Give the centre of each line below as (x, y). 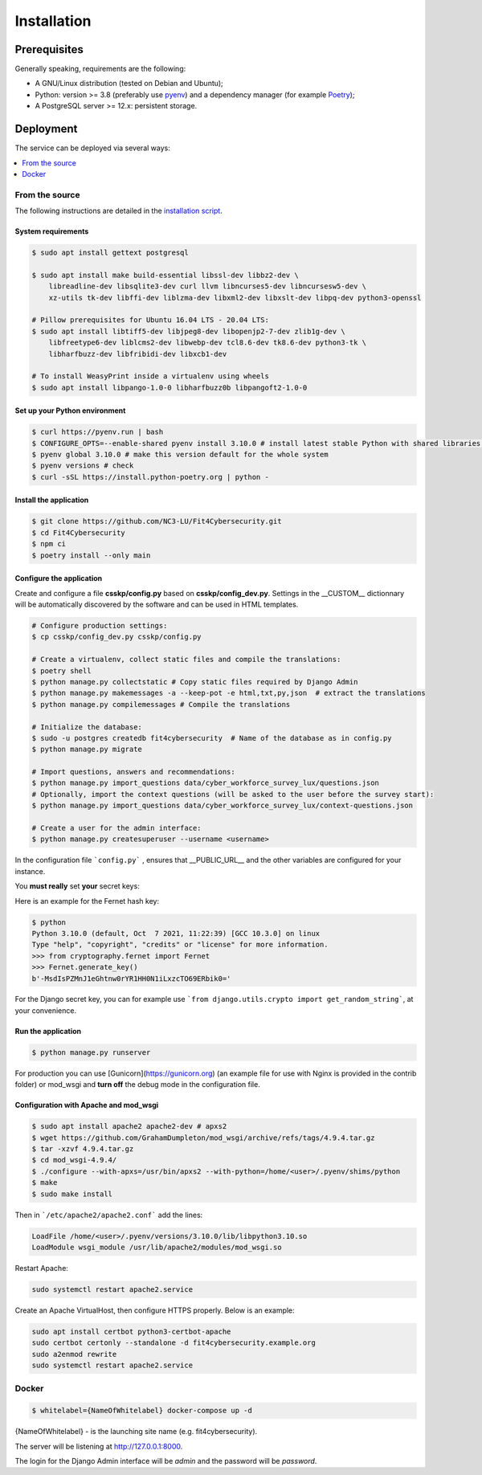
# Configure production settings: (100, 625)
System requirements (52, 231)
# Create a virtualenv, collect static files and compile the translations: (186, 660)
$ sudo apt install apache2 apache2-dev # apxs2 (129, 1126)
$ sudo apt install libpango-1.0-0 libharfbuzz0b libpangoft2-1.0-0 (170, 387)
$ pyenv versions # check (83, 466)
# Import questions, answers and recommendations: (134, 772)
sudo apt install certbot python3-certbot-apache (131, 1331)
